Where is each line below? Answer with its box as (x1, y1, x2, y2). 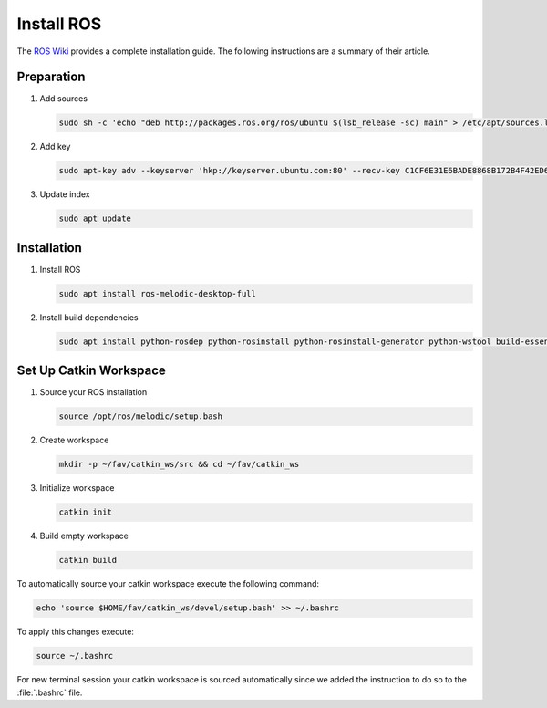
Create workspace (39, 434, 109, 446)
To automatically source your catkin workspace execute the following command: (16, 578, 319, 589)
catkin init (58, 507, 113, 517)
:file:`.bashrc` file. (16, 687, 83, 698)
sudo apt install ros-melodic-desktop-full (58, 288, 257, 298)
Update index (39, 189, 90, 200)
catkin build (58, 555, 118, 566)
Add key (39, 141, 71, 152)
